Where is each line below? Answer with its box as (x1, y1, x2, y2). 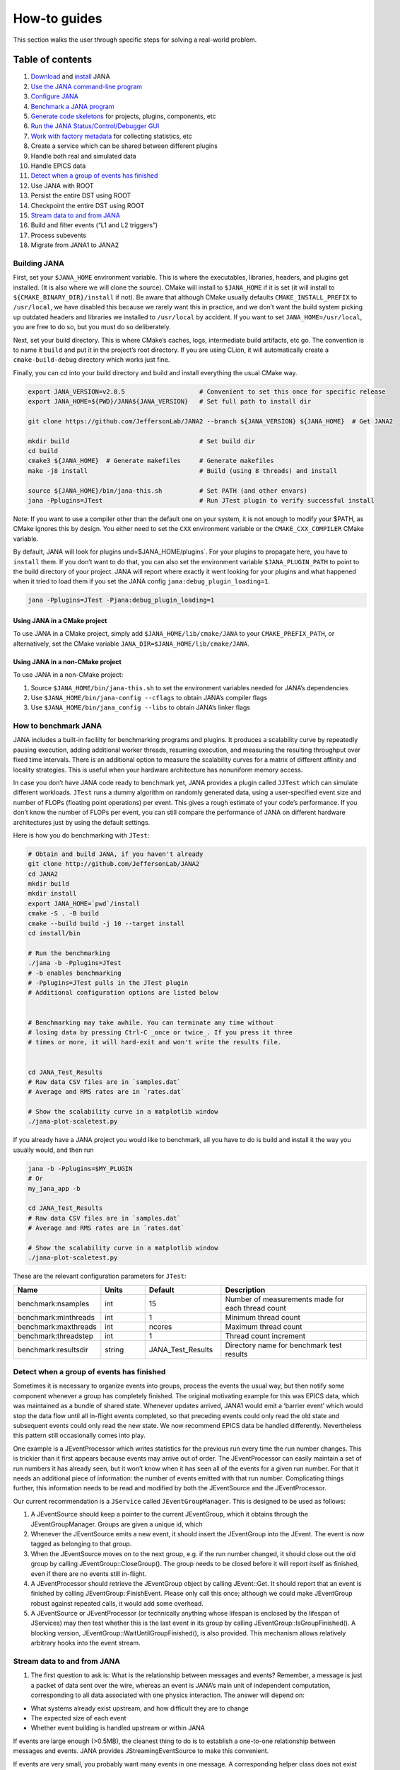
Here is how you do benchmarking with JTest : (13, 830, 150, 839)
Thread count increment (225, 1331, 306, 1341)
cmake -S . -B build (28, 910, 99, 918)
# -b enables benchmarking (28, 969, 122, 977)
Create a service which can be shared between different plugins (30, 142, 218, 150)
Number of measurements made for (225, 1294, 345, 1304)
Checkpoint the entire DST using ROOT (30, 201, 145, 210)
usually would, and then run (13, 1146, 94, 1154)
